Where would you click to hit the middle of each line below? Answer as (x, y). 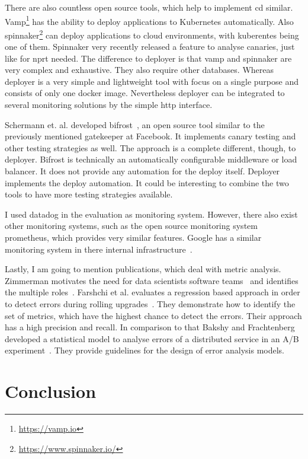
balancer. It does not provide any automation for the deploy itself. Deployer (142, 171)
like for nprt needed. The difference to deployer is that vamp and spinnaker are (148, 58)
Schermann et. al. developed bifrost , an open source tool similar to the (135, 124)
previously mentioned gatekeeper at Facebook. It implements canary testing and (150, 136)
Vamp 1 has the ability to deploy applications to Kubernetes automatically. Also (149, 20)
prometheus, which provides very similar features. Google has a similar (133, 237)
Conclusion (51, 391)
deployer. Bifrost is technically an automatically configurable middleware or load (151, 159)
